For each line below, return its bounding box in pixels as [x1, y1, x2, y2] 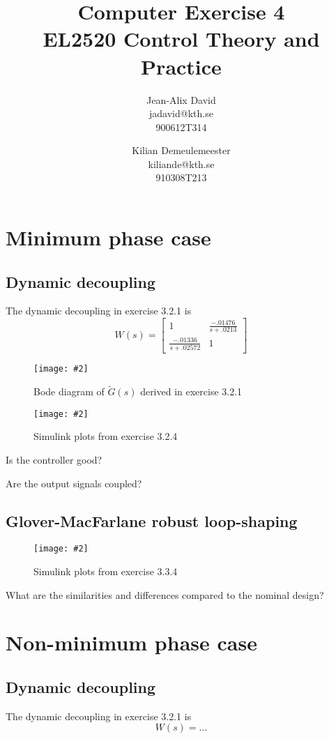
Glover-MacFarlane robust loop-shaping [6, 510, 298, 531]
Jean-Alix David [146, 92, 216, 107]
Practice [141, 52, 222, 80]
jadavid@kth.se [149, 106, 213, 121]
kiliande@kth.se [148, 156, 215, 171]
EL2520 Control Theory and [43, 24, 320, 53]
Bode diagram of [33, 384, 105, 399]
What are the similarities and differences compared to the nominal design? [6, 587, 324, 602]
